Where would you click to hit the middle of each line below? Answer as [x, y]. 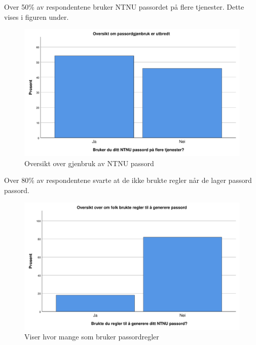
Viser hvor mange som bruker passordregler [92, 337]
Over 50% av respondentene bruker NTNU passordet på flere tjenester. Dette [124, 7]
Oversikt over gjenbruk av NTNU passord [89, 163]
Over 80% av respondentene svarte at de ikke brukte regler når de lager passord [128, 180]
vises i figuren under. [36, 17]
